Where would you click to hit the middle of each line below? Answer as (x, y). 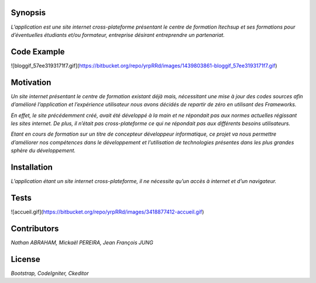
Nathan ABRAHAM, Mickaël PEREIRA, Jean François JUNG (82, 242)
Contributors (35, 228)
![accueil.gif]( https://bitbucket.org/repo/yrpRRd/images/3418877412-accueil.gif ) (107, 212)
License (25, 259)
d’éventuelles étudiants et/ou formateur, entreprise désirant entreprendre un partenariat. (118, 34)
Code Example (38, 52)
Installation (32, 167)
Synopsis (28, 13)
